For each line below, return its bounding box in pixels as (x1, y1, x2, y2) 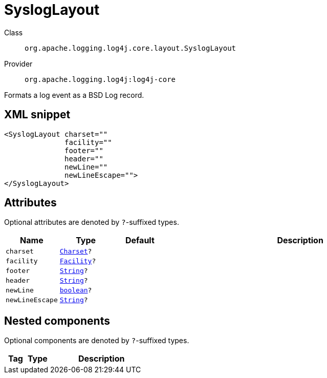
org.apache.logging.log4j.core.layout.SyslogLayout (25, 44, 236, 52)
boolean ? (59, 286, 92, 295)
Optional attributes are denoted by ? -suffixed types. (4, 218, 179, 227)
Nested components (4, 314, 110, 327)
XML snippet (4, 108, 71, 121)
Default (125, 235, 155, 246)
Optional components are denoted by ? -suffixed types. (4, 336, 189, 345)
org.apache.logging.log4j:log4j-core (25, 75, 176, 83)
